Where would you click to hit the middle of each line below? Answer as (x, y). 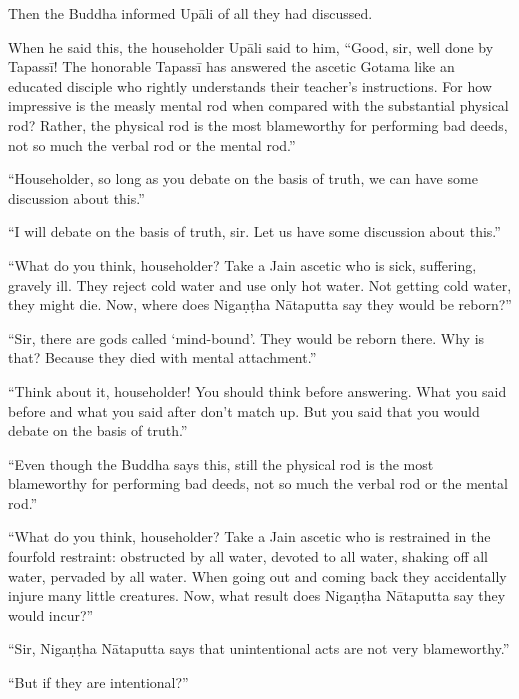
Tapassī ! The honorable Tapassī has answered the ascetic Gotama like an (231, 66)
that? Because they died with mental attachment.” (162, 357)
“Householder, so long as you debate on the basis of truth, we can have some (243, 178)
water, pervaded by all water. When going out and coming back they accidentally (257, 575)
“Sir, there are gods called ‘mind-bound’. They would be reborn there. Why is (246, 337)
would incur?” (51, 614)
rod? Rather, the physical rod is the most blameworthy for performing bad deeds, (258, 124)
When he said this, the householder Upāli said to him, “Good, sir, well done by (251, 46)
